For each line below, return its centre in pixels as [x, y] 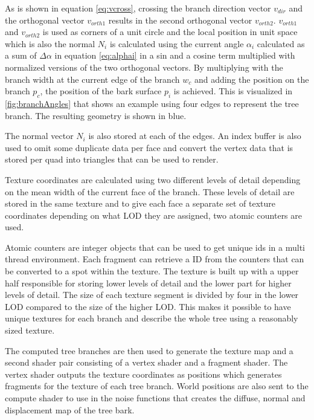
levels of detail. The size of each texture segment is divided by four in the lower [152, 295]
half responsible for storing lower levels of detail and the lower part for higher [148, 283]
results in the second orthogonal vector [180, 20]
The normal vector [39, 136]
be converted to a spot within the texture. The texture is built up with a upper [152, 271]
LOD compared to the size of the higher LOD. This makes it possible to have [148, 306]
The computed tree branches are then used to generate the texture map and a [149, 350]
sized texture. [30, 330]
